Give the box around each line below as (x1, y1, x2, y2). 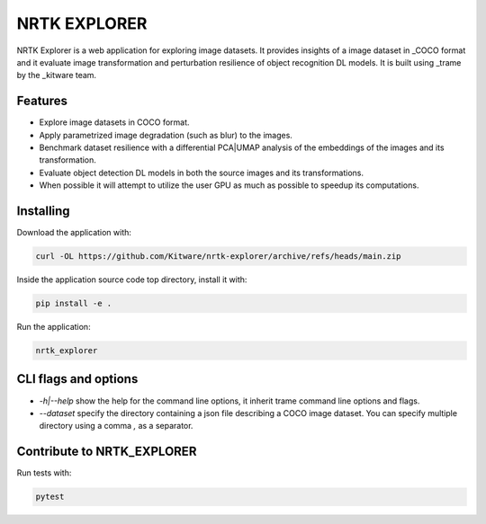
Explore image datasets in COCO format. (39, 117, 190, 128)
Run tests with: (16, 467, 72, 478)
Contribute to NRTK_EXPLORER (16, 444, 197, 459)
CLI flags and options (16, 371, 139, 386)
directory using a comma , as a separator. (39, 421, 193, 431)
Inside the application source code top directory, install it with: (16, 274, 247, 285)
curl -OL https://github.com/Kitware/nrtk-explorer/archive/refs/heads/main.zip (35, 252, 401, 262)
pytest (35, 492, 65, 502)
